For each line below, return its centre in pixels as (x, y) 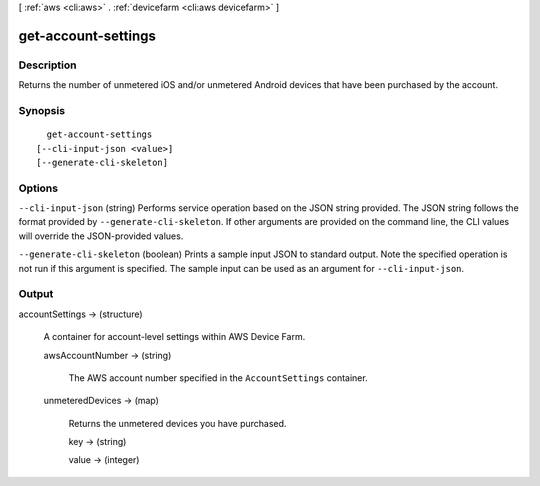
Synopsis (41, 110)
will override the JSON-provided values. (101, 236)
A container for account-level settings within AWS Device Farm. (174, 337)
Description (47, 65)
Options (38, 188)
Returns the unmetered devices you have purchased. (177, 423)
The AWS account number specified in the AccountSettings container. (218, 377)
